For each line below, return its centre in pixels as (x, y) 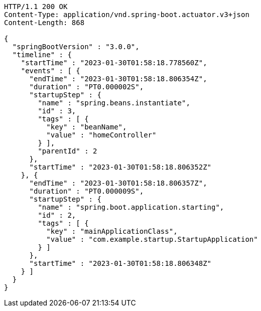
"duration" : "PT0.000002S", (87, 87)
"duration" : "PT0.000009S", (87, 191)
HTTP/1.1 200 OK (36, 7)
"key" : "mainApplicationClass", (112, 231)
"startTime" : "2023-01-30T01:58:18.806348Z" (120, 263)
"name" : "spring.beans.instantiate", (114, 103)
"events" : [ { (50, 71)
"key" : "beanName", (87, 127)
